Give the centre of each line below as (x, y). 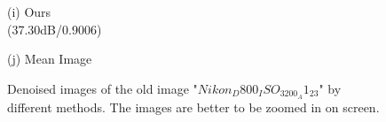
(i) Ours (29, 11)
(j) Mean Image (50, 59)
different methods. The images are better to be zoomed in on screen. (193, 107)
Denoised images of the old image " (102, 88)
